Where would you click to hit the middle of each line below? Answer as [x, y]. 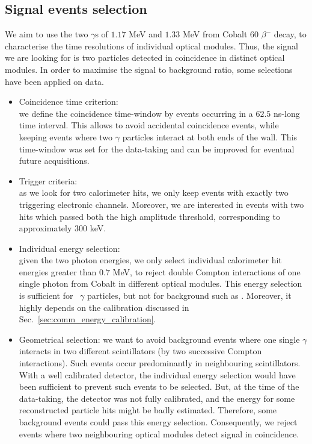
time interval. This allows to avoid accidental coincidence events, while [149, 125]
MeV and [145, 34]
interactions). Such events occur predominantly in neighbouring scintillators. [160, 363]
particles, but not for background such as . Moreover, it [189, 295]
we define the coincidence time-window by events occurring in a [136, 113]
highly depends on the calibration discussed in [104, 307]
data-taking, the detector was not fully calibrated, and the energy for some [157, 398]
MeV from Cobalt [215, 34]
